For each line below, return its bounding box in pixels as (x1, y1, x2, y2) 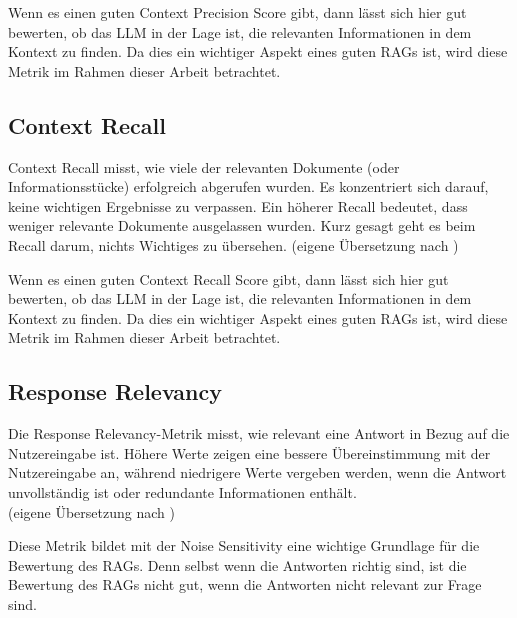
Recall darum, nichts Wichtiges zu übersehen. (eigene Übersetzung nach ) (8, 234, 459, 255)
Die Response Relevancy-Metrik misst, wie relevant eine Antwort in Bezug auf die (8, 423, 510, 444)
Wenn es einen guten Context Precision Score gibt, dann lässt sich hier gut (8, 2, 467, 22)
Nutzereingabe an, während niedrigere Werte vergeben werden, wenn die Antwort (8, 462, 507, 483)
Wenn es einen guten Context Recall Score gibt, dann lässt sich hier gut (8, 268, 449, 289)
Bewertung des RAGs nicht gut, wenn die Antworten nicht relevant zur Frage (8, 574, 482, 595)
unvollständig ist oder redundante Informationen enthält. (8, 481, 357, 502)
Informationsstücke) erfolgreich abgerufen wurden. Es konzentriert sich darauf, (8, 176, 489, 197)
